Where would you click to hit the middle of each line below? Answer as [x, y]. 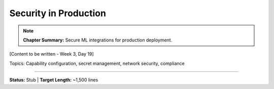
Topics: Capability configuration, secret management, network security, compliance [97, 63]
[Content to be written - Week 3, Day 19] [52, 54]
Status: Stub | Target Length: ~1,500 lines [54, 80]
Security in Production [58, 13]
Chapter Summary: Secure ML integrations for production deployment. [98, 40]
